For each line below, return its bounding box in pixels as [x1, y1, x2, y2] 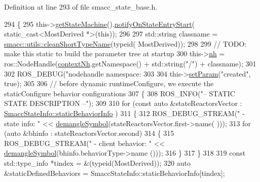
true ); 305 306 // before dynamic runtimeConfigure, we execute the [4, 78, 214, 89]
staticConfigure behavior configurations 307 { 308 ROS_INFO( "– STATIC [4, 88, 235, 98]
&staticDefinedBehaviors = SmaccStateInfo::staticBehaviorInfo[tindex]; [4, 167, 225, 178]
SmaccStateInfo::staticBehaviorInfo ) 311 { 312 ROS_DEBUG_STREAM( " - [4, 107, 245, 118]
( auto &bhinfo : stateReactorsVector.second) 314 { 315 [4, 128, 174, 138]
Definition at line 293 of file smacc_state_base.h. [4, 2, 158, 12]
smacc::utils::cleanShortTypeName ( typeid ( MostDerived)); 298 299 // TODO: [4, 38, 247, 49]
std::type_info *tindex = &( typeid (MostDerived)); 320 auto [4, 157, 191, 168]
